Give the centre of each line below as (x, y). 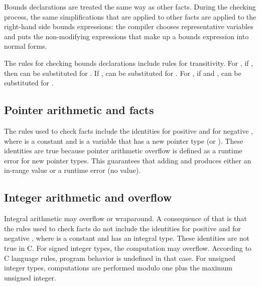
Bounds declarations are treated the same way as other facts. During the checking (130, 7)
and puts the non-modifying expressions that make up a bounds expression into (126, 36)
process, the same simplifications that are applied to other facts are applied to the (130, 16)
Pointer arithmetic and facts (79, 110)
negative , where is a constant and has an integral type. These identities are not (127, 238)
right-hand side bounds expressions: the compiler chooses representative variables (129, 26)
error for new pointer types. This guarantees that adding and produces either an (128, 160)
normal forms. (26, 46)
